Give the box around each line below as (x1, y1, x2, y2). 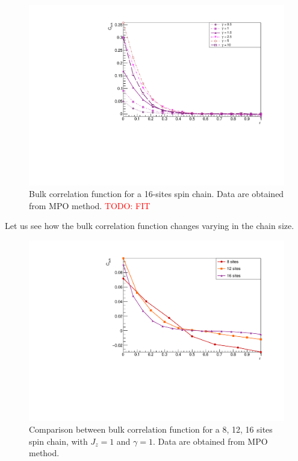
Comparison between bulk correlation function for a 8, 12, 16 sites (29, 423, 273, 436)
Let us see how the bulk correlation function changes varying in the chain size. (5, 219, 294, 232)
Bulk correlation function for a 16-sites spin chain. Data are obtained (29, 187, 284, 200)
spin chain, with (29, 434, 88, 447)
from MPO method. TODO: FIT (29, 199, 151, 212)
